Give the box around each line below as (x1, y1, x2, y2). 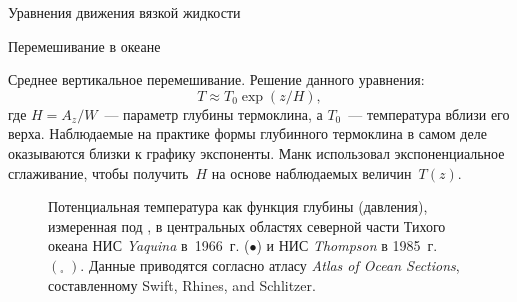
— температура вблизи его (348, 103, 510, 124)
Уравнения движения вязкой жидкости (8, 2, 241, 22)
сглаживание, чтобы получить (8, 162, 189, 183)
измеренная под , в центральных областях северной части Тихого (48, 215, 446, 236)
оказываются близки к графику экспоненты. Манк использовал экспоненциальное (8, 142, 505, 163)
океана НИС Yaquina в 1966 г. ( (48, 235, 250, 256)
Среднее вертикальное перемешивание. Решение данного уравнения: (8, 69, 425, 90)
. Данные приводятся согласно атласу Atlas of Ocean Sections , (80, 254, 460, 275)
